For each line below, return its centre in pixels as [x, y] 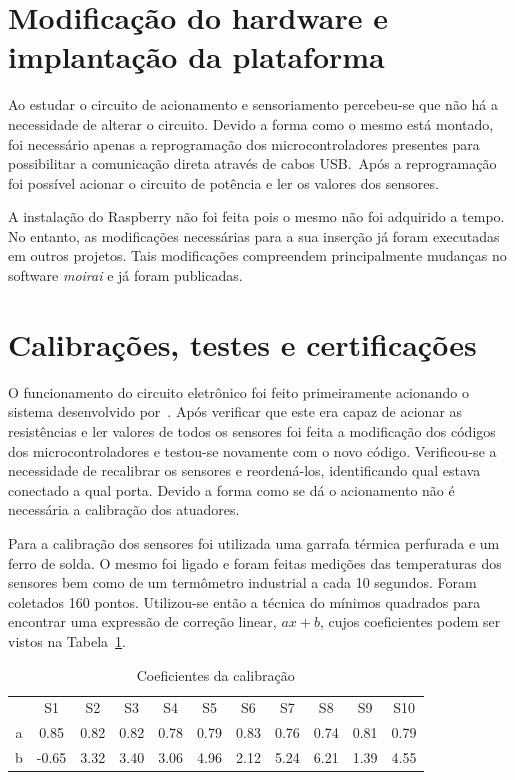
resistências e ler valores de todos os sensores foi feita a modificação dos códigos [252, 430]
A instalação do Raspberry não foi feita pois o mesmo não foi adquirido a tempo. [256, 216]
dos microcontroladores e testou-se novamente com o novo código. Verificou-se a [252, 450]
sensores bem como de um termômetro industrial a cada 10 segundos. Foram [242, 582]
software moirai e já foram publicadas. [125, 275]
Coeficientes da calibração [215, 674]
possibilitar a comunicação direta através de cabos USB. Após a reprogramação [252, 163]
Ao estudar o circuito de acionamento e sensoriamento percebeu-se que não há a [253, 104]
